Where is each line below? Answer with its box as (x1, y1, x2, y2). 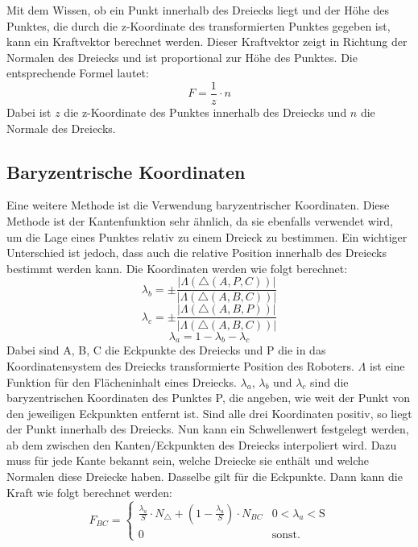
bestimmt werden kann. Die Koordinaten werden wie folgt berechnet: (6, 259, 348, 276)
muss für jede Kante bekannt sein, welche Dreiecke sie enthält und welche (6, 452, 370, 469)
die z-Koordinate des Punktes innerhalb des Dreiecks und (64, 104, 347, 121)
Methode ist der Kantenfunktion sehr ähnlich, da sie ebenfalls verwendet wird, (6, 213, 394, 230)
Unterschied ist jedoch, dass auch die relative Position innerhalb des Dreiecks (6, 244, 387, 261)
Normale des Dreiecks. (6, 119, 116, 136)
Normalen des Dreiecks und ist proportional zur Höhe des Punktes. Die (6, 48, 358, 65)
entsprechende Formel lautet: (6, 64, 149, 81)
